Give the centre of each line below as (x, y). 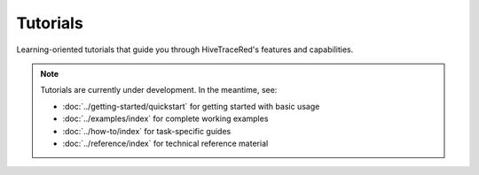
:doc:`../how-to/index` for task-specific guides (147, 131)
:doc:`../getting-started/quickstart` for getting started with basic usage (191, 106)
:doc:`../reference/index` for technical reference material (165, 143)
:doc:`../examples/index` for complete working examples (165, 118)
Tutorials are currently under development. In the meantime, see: (159, 90)
